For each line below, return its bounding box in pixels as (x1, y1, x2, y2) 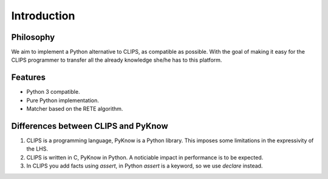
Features (11, 73, 46, 83)
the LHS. (26, 145, 49, 152)
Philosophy (11, 32, 55, 42)
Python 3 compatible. (26, 88, 80, 96)
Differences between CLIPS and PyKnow (11, 121, 168, 131)
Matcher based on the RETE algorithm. (26, 105, 123, 112)
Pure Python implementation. (26, 97, 100, 104)
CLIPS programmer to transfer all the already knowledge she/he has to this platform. (11, 56, 222, 63)
